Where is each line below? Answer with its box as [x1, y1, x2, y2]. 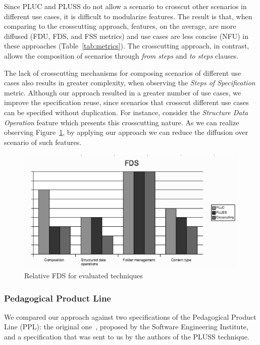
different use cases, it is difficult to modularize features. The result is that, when [4, 11, 252, 21]
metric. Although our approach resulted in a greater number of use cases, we [4, 87, 241, 97]
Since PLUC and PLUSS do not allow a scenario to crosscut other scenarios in [4, 1, 247, 11]
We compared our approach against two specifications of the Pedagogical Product [4, 311, 256, 322]
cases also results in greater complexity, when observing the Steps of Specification [4, 77, 255, 88]
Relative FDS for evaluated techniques [24, 270, 143, 280]
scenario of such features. [4, 136, 82, 147]
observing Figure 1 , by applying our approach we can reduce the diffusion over [4, 127, 248, 137]
